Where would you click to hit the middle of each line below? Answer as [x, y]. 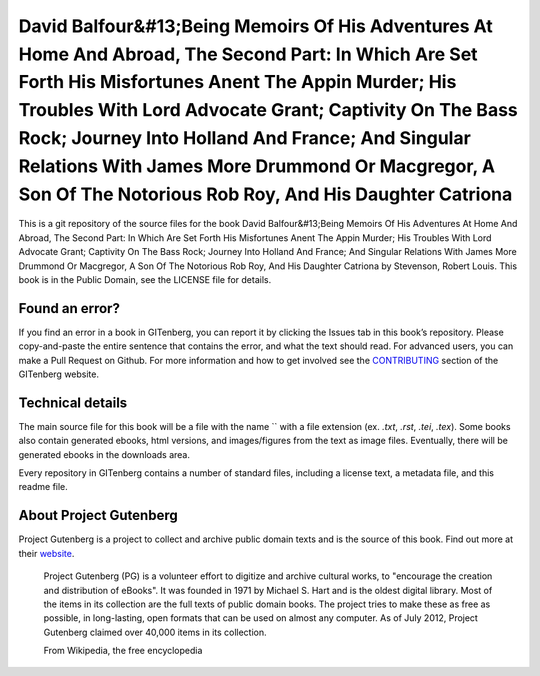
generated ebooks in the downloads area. [104, 454]
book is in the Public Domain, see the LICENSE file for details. [145, 279]
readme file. [43, 487]
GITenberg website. [59, 374]
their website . [46, 553]
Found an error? [69, 308]
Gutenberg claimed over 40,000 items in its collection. [155, 632]
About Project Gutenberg [98, 515]
